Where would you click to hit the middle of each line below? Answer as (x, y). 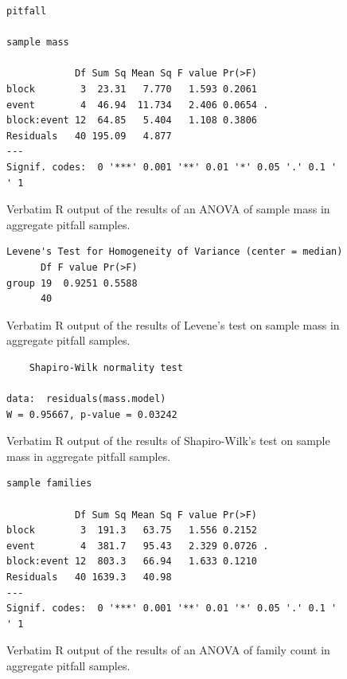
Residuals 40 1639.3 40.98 (89, 577)
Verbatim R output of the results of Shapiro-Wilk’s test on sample (168, 441)
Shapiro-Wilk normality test (106, 367)
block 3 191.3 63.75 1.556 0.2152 (132, 531)
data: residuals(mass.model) (86, 399)
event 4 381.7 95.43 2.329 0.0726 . (138, 546)
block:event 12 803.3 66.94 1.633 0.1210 (132, 562)
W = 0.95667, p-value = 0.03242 (92, 414)
